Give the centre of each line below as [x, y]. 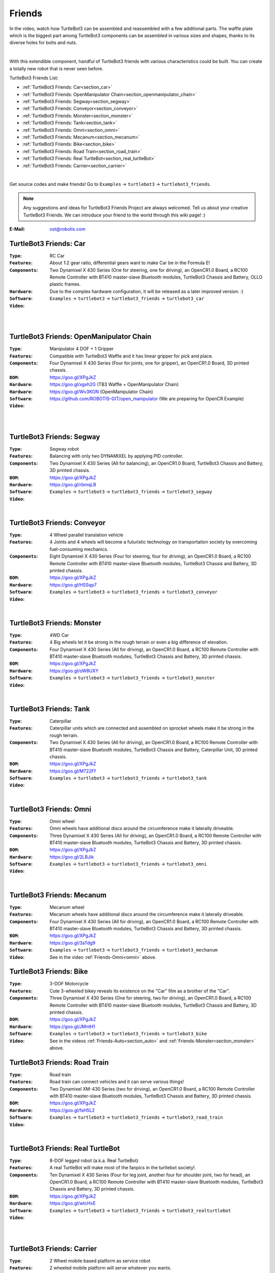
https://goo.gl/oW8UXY [74, 671]
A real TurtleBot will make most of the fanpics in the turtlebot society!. [123, 1168]
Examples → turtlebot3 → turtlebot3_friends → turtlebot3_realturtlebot [140, 1210]
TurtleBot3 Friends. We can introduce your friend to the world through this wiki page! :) [114, 215]
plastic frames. [65, 284]
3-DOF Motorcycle [69, 984]
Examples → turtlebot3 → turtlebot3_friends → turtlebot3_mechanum [134, 950]
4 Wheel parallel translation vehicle [86, 535]
